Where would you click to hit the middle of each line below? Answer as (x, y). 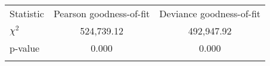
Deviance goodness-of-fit (210, 13)
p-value (25, 48)
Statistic (27, 13)
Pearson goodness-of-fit (102, 13)
